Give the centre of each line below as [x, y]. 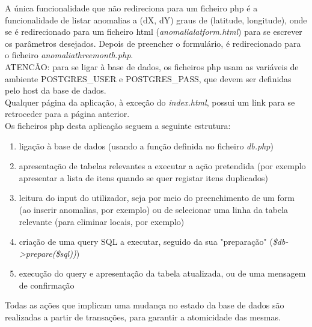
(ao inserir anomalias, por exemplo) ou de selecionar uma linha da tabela [154, 209]
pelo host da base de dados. [56, 90]
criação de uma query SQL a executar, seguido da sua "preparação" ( [146, 241]
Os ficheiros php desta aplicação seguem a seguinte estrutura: [118, 125]
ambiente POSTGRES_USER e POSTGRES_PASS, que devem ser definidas [148, 78]
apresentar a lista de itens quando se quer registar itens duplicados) [143, 177]
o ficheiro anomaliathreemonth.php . [69, 55]
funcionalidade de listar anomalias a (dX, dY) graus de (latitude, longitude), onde [156, 19]
